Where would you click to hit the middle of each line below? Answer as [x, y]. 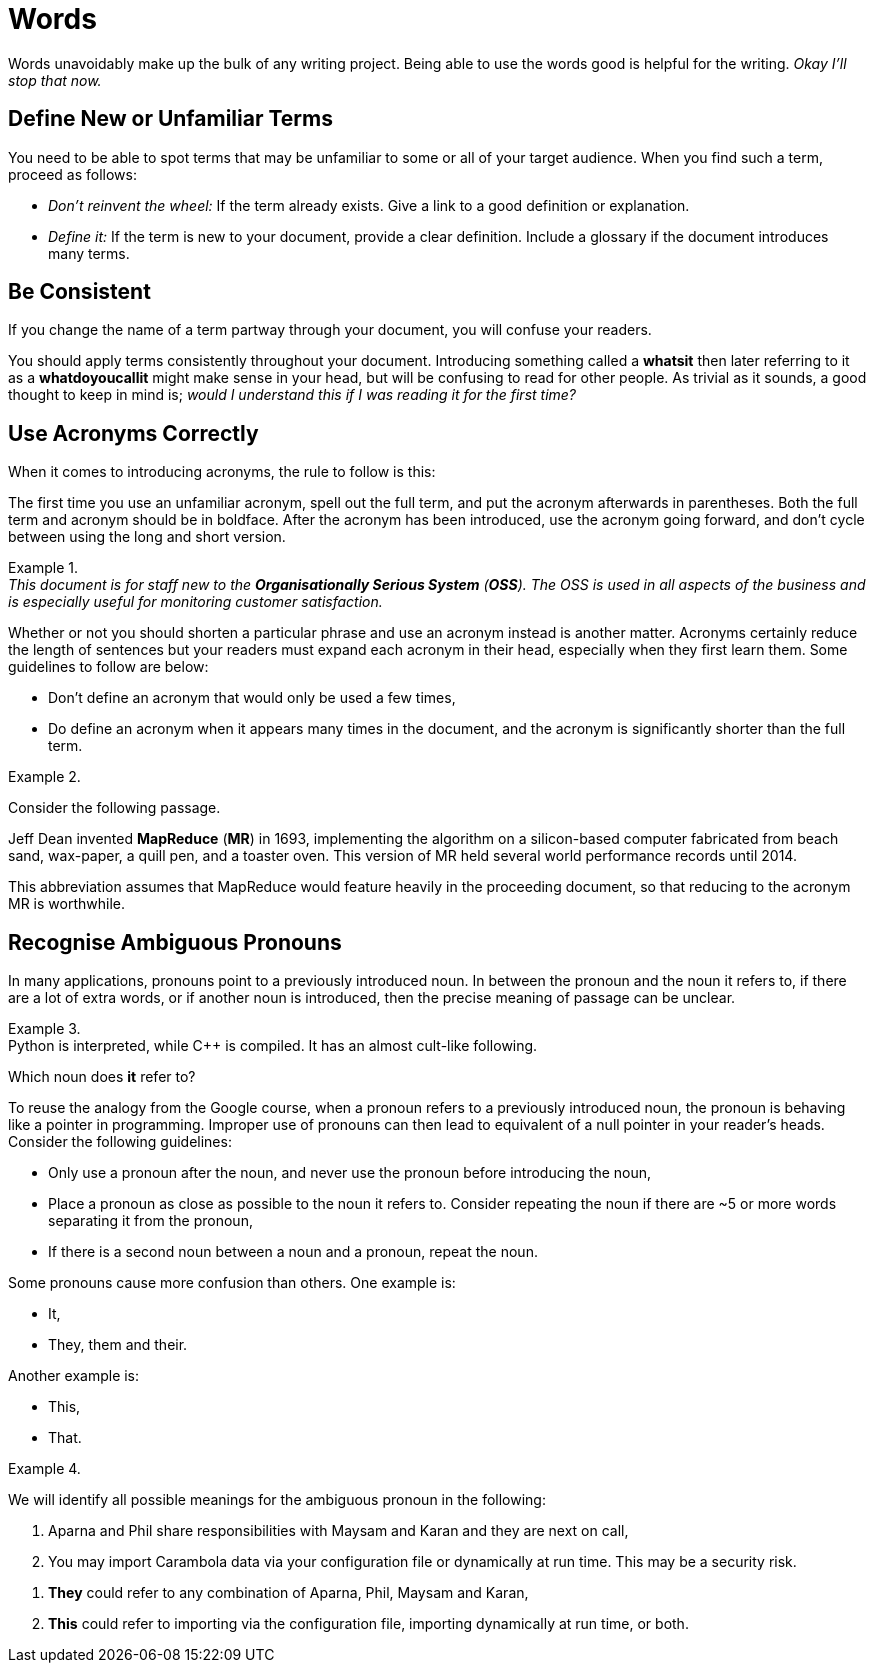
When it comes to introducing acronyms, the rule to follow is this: [222, 472]
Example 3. [44, 1029]
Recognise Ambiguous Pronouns [175, 942]
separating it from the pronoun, [150, 1221]
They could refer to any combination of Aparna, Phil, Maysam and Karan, [288, 1593]
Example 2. [44, 777]
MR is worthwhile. [66, 904]
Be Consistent [79, 292]
